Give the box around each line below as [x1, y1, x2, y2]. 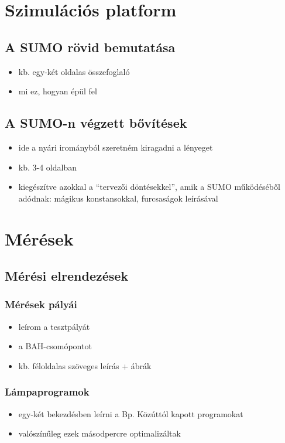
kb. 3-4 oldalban [18, 161, 77, 173]
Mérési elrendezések [5, 267, 129, 285]
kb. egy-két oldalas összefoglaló [18, 65, 130, 77]
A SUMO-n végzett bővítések [5, 114, 187, 132]
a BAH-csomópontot [18, 340, 92, 352]
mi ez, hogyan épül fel [18, 85, 97, 97]
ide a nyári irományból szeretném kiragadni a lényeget [18, 141, 213, 153]
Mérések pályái [5, 297, 77, 312]
